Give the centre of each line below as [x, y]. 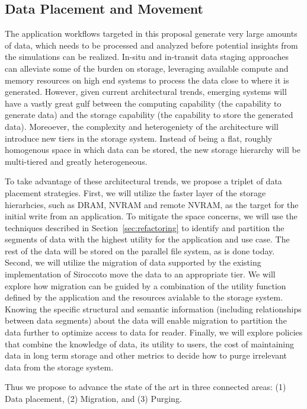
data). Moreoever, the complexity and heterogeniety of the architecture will [142, 126]
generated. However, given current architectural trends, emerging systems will [146, 92]
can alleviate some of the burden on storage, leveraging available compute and [147, 68]
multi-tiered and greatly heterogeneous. [76, 161]
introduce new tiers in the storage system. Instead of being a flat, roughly [139, 138]
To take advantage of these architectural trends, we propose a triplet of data [143, 181]
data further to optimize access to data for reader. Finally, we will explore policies [154, 332]
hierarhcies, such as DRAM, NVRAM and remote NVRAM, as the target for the [152, 204]
